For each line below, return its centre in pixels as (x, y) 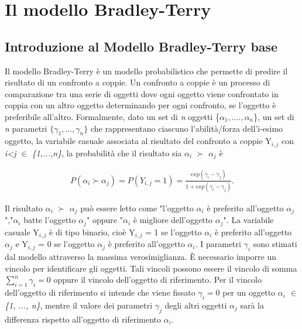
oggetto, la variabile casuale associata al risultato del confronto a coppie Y (138, 141)
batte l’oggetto (50, 220)
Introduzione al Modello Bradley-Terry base (141, 46)
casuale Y (22, 232)
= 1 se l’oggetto (174, 232)
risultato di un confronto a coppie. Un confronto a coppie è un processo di (138, 82)
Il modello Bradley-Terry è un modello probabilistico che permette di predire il (146, 71)
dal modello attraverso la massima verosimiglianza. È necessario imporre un (141, 257)
